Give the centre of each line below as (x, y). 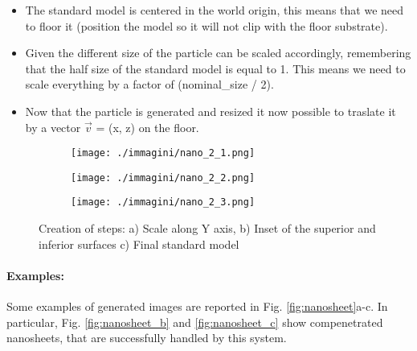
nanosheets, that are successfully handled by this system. (147, 338)
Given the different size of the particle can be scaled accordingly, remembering (218, 53)
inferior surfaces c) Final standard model (139, 244)
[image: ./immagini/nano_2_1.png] (163, 153)
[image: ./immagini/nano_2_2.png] (163, 178)
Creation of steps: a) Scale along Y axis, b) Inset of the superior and (207, 228)
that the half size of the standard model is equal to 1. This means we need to (215, 68)
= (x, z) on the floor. (147, 127)
